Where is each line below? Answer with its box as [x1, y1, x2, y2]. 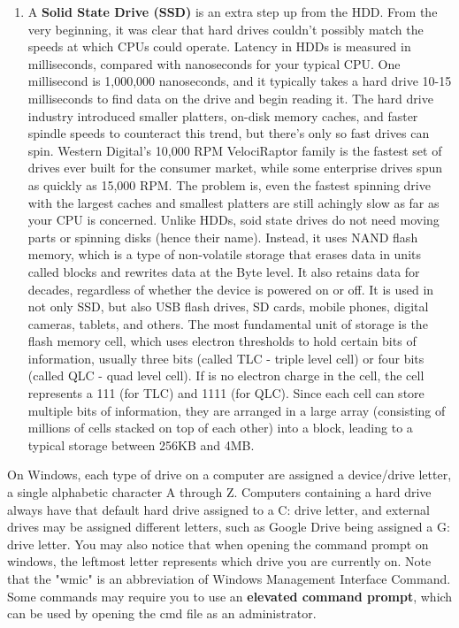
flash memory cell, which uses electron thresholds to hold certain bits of [27, 332, 417, 350]
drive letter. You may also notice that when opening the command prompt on [7, 534, 429, 553]
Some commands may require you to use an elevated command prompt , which [7, 586, 453, 605]
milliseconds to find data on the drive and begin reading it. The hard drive [27, 88, 433, 107]
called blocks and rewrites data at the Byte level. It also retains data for [27, 262, 420, 280]
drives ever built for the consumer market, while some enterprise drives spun [27, 158, 442, 177]
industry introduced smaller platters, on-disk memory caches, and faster [27, 106, 418, 125]
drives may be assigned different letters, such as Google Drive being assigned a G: [7, 517, 450, 536]
